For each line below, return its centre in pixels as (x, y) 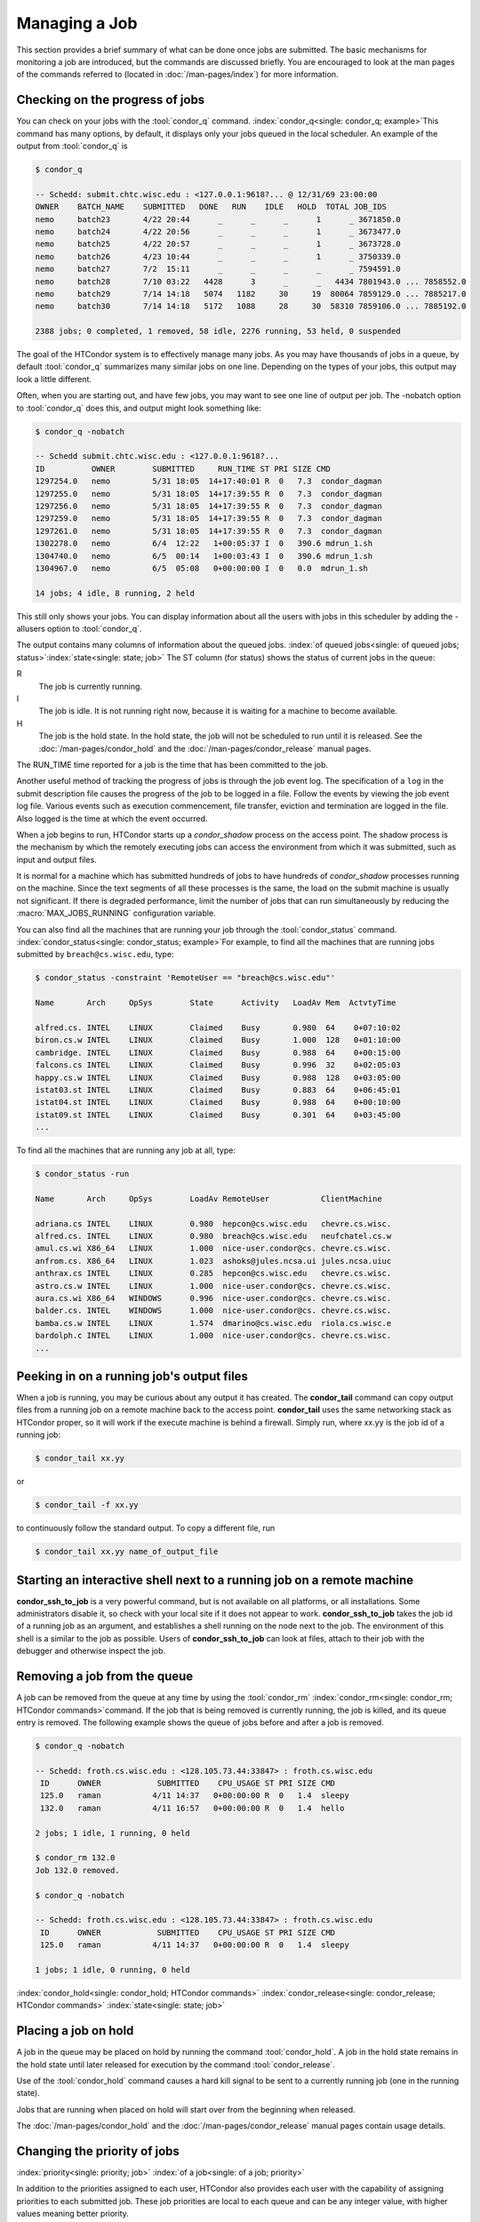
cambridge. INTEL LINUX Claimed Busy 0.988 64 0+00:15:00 (218, 1052)
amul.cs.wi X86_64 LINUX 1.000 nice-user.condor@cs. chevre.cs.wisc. (213, 1248)
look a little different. (54, 379)
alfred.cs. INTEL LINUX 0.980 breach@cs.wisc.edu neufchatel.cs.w (213, 1236)
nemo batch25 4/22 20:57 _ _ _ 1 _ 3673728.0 (218, 244)
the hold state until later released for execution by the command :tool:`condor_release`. (176, 2064)
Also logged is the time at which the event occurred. (112, 819)
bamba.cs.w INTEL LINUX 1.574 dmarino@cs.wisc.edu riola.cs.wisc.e (213, 1323)
